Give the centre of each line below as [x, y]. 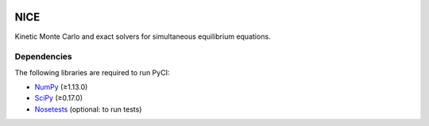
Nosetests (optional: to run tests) [88, 109]
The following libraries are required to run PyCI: [92, 72]
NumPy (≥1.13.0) [61, 87]
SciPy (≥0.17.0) [59, 98]
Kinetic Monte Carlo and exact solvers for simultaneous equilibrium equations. [143, 36]
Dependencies [44, 57]
